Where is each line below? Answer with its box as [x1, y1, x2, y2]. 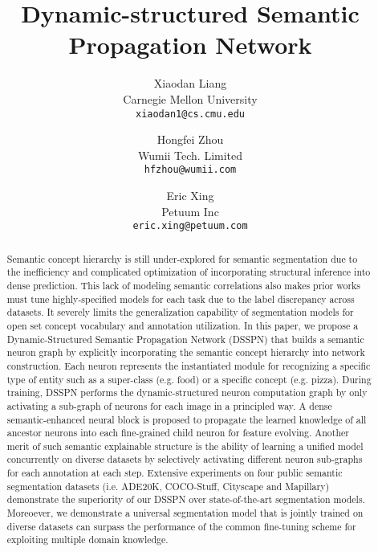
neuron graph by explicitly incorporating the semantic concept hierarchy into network [6, 346, 365, 359]
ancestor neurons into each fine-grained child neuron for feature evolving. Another [6, 426, 349, 440]
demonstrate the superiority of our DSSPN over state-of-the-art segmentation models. [6, 493, 365, 506]
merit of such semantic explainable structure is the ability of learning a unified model [6, 439, 364, 452]
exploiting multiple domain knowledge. [6, 533, 169, 546]
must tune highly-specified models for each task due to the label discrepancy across [6, 292, 355, 305]
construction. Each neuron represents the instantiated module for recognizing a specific [6, 358, 371, 372]
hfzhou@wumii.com [144, 164, 237, 176]
